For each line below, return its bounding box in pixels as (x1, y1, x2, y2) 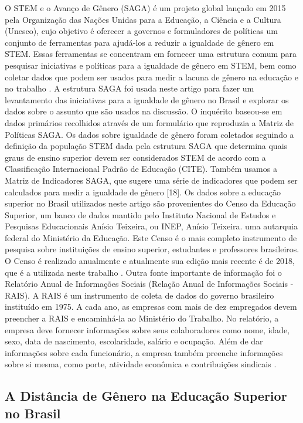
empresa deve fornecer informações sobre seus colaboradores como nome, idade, (5, 323, 290, 336)
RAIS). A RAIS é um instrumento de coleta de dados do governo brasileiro (5, 289, 274, 301)
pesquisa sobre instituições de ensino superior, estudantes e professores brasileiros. (5, 243, 299, 255)
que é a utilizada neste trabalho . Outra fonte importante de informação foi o (5, 266, 282, 278)
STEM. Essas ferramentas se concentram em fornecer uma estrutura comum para (5, 48, 297, 60)
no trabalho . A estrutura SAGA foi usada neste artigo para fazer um (5, 82, 254, 94)
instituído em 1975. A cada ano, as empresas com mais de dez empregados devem (5, 300, 297, 313)
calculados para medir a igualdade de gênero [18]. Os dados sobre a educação (5, 185, 281, 198)
